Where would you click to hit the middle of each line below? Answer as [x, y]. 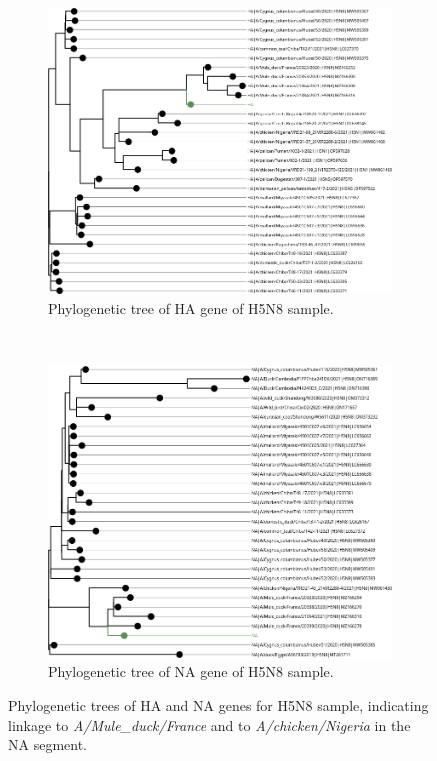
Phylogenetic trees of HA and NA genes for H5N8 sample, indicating [218, 704]
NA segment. [48, 744]
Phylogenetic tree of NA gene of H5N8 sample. [191, 671]
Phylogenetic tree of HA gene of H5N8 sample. [191, 307]
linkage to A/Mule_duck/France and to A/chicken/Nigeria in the [209, 724]
